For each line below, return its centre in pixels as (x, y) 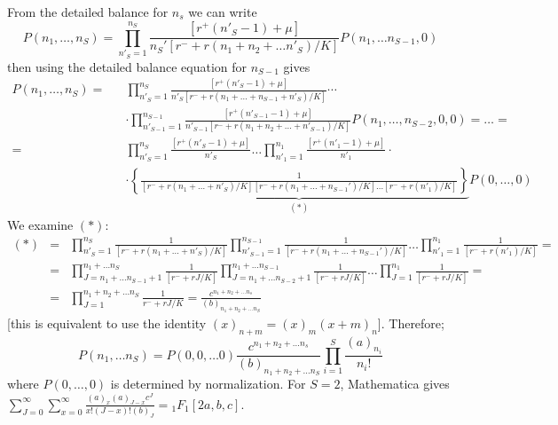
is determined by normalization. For (208, 384)
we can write (223, 12)
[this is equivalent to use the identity (107, 323)
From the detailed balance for (88, 12)
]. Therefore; (411, 323)
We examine (40, 225)
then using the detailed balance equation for (127, 66)
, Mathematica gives (395, 384)
